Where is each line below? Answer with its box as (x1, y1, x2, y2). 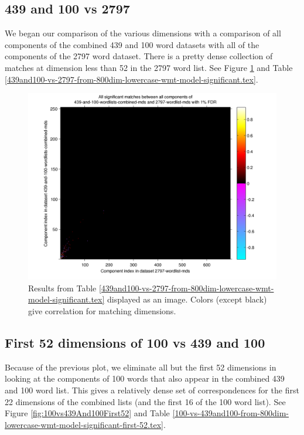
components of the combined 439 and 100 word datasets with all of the (5, 38, 259, 50)
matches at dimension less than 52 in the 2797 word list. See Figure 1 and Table (5, 61, 293, 73)
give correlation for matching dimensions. (28, 304, 176, 317)
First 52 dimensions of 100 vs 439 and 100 (5, 333, 265, 351)
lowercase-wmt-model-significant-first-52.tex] (5, 418, 163, 430)
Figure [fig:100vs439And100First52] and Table (5, 407, 170, 419)
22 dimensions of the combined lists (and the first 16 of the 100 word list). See (5, 395, 286, 407)
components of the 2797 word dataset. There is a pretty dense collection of (5, 50, 273, 62)
